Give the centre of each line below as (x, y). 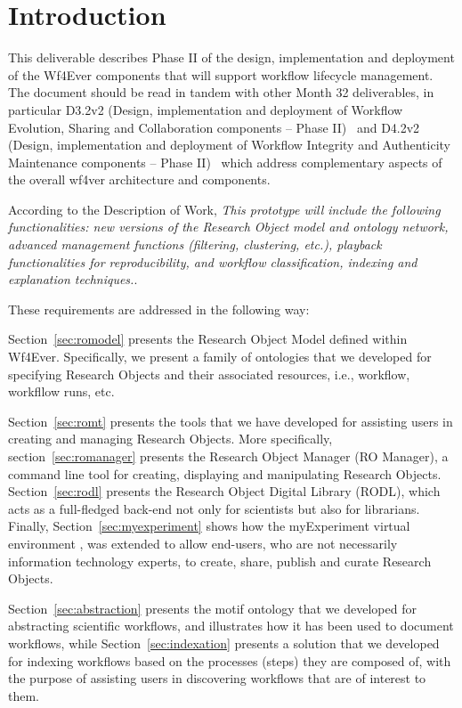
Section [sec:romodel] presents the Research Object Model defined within (208, 339)
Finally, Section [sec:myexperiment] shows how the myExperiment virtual (209, 526)
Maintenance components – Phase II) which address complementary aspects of (225, 162)
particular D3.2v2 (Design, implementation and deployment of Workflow (206, 109)
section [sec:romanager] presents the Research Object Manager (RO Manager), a (228, 456)
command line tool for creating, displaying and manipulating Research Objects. (225, 473)
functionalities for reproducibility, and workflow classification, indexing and (213, 261)
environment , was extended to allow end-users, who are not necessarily (203, 543)
